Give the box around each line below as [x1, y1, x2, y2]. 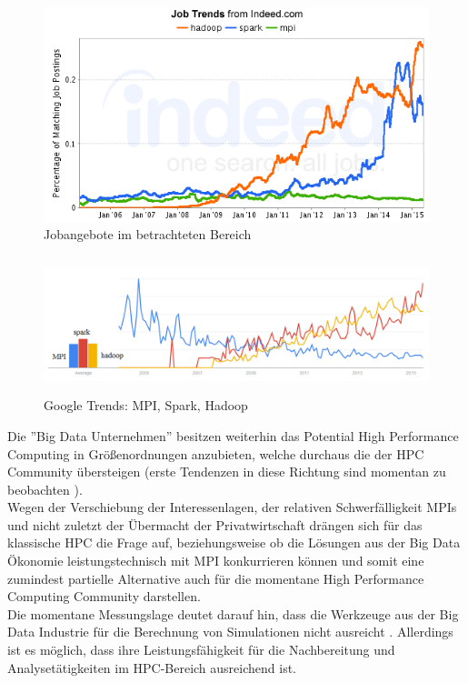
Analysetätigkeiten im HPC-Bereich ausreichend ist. [7, 658, 297, 677]
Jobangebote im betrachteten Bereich [44, 225, 252, 244]
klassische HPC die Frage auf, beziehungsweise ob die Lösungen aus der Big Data [7, 533, 461, 552]
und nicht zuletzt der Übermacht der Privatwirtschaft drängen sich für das [7, 515, 423, 534]
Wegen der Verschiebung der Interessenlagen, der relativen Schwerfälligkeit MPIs [7, 497, 457, 517]
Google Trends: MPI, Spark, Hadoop [44, 396, 248, 415]
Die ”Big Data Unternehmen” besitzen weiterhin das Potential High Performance [7, 426, 459, 445]
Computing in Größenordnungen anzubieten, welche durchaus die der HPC [7, 444, 424, 463]
